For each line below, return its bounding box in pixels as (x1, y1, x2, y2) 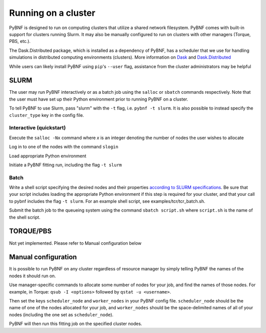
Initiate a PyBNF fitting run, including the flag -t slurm (9, 162, 122, 168)
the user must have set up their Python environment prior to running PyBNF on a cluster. (9, 96, 188, 102)
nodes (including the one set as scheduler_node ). (9, 311, 114, 318)
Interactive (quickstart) (9, 124, 66, 131)
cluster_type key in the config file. (9, 112, 84, 118)
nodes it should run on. (9, 273, 56, 279)
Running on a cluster (9, 7, 96, 18)
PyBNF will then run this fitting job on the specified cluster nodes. (9, 321, 142, 327)
